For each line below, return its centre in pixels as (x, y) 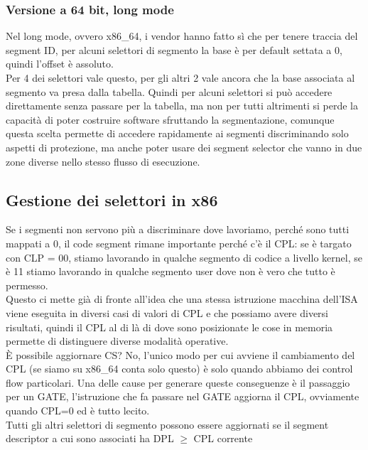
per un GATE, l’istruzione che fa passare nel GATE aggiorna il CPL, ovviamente (183, 396)
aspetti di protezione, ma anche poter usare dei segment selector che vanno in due (184, 147)
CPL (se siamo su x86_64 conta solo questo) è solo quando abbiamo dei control (179, 369)
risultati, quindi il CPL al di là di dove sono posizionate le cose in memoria (169, 327)
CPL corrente (223, 438)
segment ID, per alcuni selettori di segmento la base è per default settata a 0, (174, 49)
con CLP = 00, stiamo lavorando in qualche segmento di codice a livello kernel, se (184, 257)
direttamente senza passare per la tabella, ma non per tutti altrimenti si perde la (182, 106)
